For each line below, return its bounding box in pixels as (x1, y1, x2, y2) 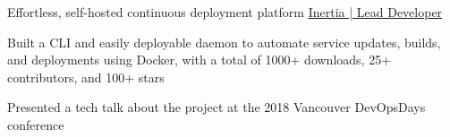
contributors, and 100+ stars (7, 67, 165, 86)
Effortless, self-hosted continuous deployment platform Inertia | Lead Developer (7, 3, 443, 21)
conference (7, 115, 64, 133)
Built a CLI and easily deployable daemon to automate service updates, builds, (7, 32, 441, 51)
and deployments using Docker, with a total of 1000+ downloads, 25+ (7, 50, 392, 69)
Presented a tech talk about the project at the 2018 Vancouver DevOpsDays (7, 98, 426, 116)
